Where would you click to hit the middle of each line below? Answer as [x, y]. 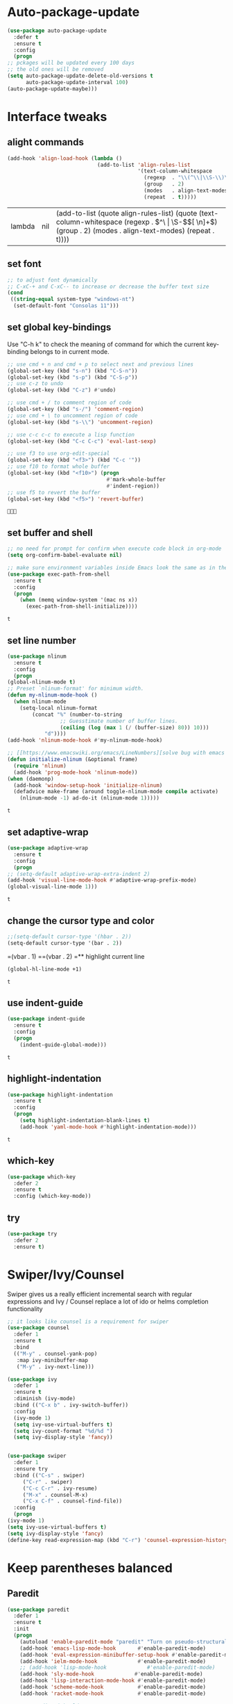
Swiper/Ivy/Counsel [66, 1275]
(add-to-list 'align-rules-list [144, 165]
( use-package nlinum [37, 656]
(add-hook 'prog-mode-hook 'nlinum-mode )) [76, 772]
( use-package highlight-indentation [60, 1095]
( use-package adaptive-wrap [48, 848]
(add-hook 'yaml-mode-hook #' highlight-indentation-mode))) [108, 1127]
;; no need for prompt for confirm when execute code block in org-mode [114, 549]
